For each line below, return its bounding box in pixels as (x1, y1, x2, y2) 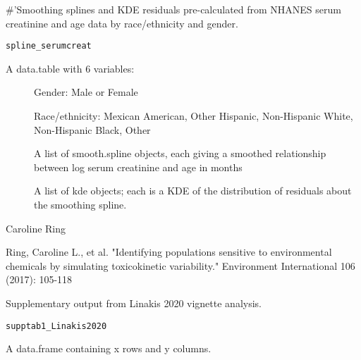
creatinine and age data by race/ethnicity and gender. (6, 15, 238, 30)
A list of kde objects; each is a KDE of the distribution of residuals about (34, 183, 352, 198)
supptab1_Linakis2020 (6, 321, 107, 331)
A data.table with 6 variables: (6, 61, 135, 75)
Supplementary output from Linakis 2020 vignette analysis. (6, 295, 262, 310)
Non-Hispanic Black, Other (34, 122, 151, 137)
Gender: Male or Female (34, 85, 138, 99)
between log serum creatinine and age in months (34, 159, 243, 174)
